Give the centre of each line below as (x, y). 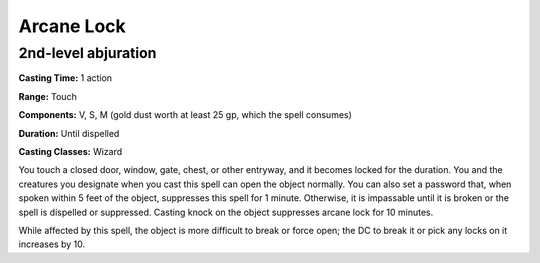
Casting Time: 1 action (65, 78)
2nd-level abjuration (87, 53)
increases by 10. (52, 244)
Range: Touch (47, 96)
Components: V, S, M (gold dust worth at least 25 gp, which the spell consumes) (185, 115)
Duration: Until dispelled (69, 133)
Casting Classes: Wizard (70, 151)
